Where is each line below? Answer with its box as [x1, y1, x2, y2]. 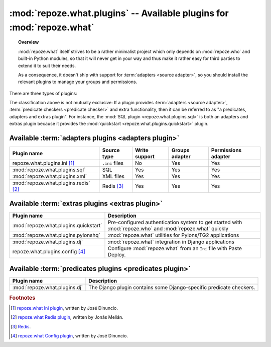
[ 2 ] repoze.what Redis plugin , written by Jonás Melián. [11, 314, 124, 320]
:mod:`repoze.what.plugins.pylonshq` [12, 232, 100, 239]
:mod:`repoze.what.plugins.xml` [12, 173, 87, 180]
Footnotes [9, 294, 36, 301]
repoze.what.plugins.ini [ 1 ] [12, 160, 75, 167]
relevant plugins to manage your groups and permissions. [18, 79, 138, 85]
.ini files [102, 160, 124, 167]
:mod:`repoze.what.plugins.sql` [12, 166, 86, 173]
